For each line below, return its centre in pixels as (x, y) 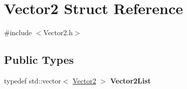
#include (18, 32)
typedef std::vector (33, 80)
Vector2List (130, 80)
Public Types (39, 60)
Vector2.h (58, 32)
